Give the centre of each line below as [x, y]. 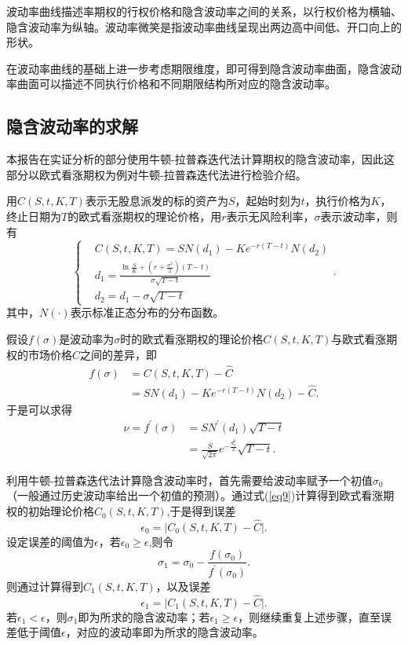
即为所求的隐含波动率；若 [144, 616]
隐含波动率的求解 [72, 126]
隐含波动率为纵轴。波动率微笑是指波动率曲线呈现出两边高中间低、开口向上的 [204, 26]
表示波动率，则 [359, 216]
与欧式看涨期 [364, 338]
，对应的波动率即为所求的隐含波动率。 [164, 632]
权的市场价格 [39, 354]
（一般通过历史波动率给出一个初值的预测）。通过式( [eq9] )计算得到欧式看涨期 [200, 495]
